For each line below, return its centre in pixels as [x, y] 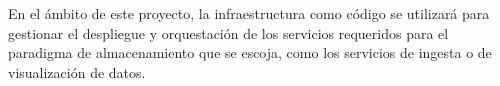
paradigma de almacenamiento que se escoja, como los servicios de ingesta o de [250, 52]
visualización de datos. [77, 71]
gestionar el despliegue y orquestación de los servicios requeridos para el [228, 32]
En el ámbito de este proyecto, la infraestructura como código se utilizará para [249, 13]
